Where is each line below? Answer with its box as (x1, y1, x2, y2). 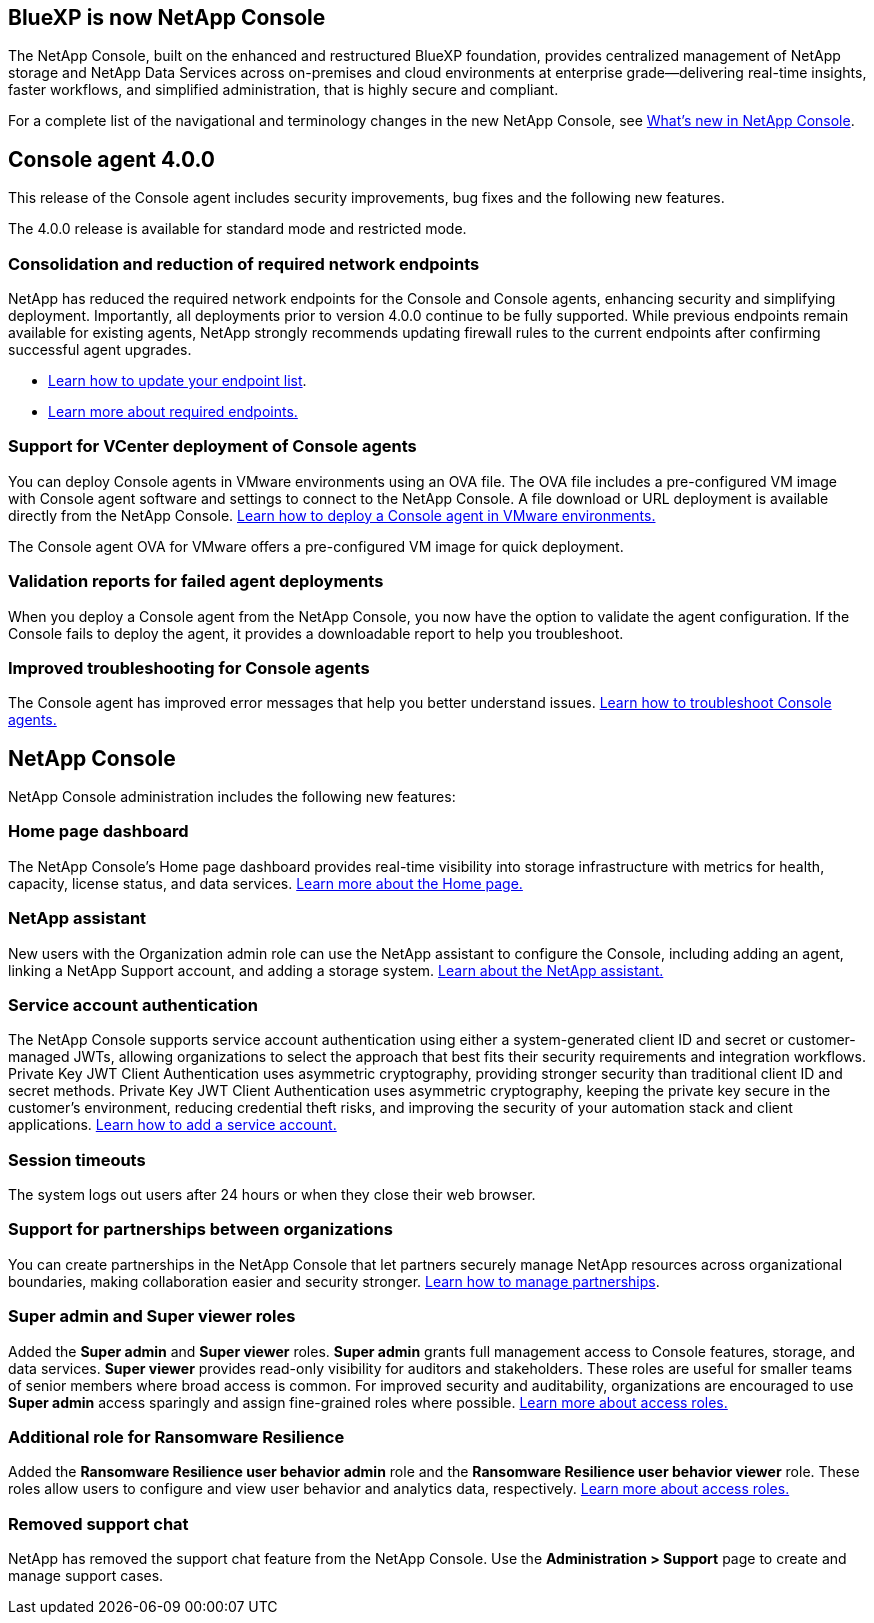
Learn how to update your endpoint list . (48, 372, 307, 390)
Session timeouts (8, 1149, 146, 1170)
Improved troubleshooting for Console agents (8, 657, 370, 678)
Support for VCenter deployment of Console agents (8, 436, 417, 457)
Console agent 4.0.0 (8, 146, 216, 172)
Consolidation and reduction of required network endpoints (8, 253, 480, 274)
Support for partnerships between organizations (8, 1219, 393, 1240)
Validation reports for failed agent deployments (8, 571, 384, 592)
